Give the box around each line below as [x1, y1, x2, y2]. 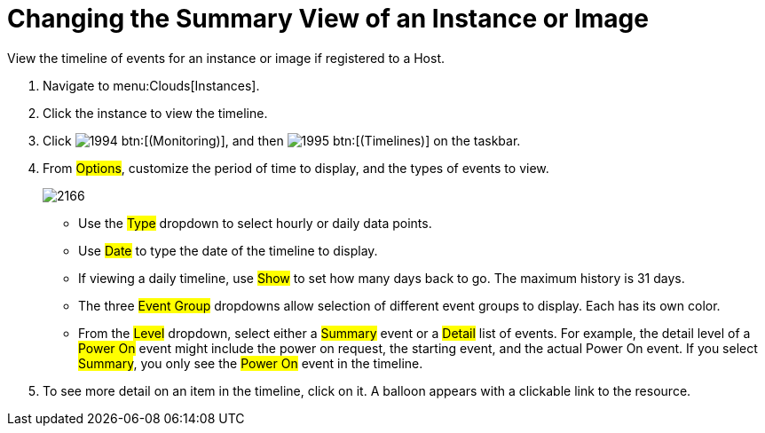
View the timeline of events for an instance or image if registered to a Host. [7, 50, 446, 66]
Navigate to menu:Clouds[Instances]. [43, 77, 260, 93]
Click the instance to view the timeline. [43, 105, 268, 121]
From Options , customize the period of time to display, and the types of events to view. [43, 160, 549, 176]
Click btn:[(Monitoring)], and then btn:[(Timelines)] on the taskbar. [43, 132, 521, 148]
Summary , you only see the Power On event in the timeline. [78, 355, 423, 371]
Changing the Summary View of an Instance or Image [7, 4, 649, 34]
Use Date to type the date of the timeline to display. [78, 242, 378, 258]
